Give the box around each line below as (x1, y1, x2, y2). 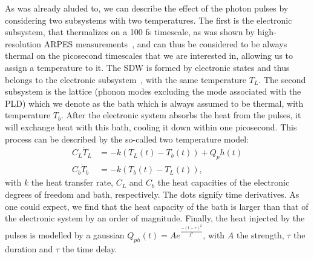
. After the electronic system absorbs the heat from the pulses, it (61, 109, 301, 121)
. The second (258, 73, 306, 86)
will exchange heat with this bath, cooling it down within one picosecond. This (5, 120, 297, 133)
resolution (5, 37, 42, 50)
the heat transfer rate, (31, 176, 114, 189)
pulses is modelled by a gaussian (5, 228, 125, 241)
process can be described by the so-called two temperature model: (5, 132, 249, 145)
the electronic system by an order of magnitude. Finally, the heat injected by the (5, 212, 305, 224)
